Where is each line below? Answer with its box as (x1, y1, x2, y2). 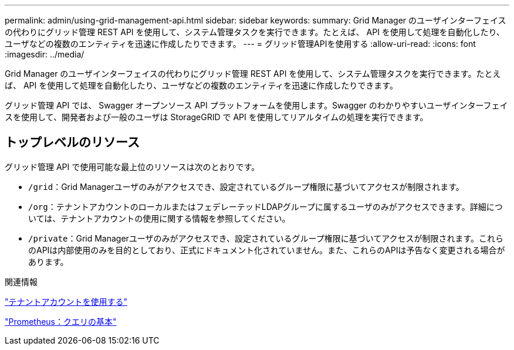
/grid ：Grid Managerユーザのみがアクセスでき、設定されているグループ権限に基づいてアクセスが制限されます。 (28, 181, 464, 192)
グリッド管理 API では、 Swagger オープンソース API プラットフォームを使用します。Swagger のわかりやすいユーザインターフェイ (5, 100, 508, 110)
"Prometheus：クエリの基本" (5, 316, 117, 327)
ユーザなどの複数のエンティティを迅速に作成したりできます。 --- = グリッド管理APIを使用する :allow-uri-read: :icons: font (5, 39, 476, 49)
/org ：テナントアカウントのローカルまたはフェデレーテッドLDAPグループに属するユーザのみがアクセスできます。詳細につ (28, 201, 503, 212)
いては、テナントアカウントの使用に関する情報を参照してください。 (28, 213, 290, 223)
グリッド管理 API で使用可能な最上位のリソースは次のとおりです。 (5, 161, 260, 172)
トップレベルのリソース (5, 135, 140, 150)
